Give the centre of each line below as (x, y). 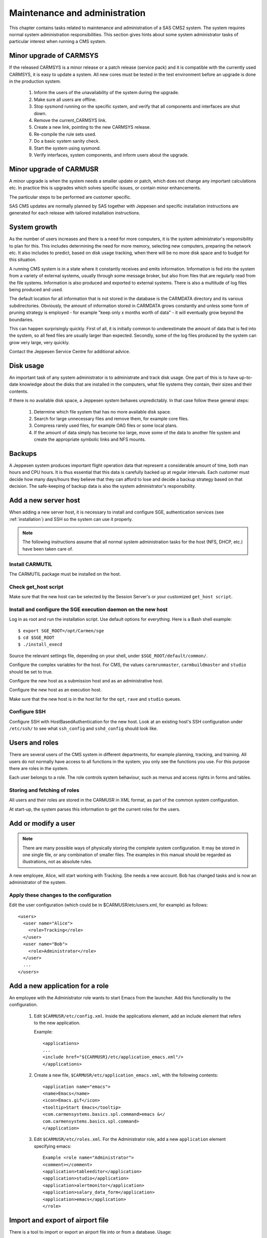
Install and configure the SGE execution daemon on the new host (89, 609)
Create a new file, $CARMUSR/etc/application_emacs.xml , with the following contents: (126, 1075)
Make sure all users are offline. (65, 100)
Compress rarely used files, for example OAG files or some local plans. (106, 425)
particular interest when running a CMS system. (58, 42)
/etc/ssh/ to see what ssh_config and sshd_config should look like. (84, 728)
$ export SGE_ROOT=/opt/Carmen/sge (61, 631)
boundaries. (22, 319)
